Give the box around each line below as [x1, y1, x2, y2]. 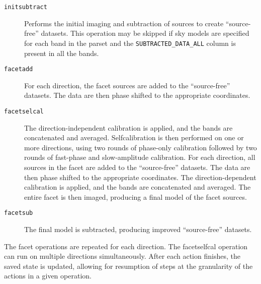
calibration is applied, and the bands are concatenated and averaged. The [24, 182, 251, 192]
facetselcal [4, 107, 44, 115]
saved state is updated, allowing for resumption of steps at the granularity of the [4, 260, 253, 271]
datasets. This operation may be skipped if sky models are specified [41, 28, 249, 38]
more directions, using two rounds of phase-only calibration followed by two [24, 142, 257, 152]
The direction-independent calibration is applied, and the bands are [24, 122, 233, 133]
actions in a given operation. [4, 270, 92, 281]
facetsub [4, 209, 33, 217]
